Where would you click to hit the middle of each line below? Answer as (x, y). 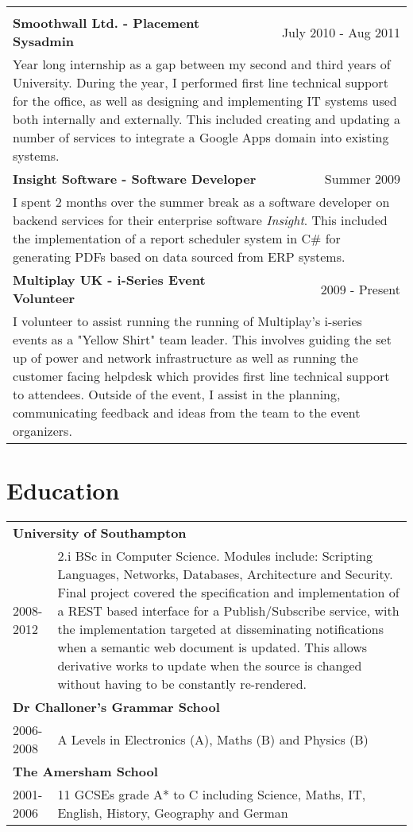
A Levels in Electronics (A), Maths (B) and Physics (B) (213, 739)
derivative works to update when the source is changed (210, 666)
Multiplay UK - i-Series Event (109, 280)
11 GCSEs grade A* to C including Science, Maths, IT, (212, 795)
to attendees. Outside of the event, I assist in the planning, (177, 394)
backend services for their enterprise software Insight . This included (200, 220)
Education (63, 490)
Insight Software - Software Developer (135, 179)
